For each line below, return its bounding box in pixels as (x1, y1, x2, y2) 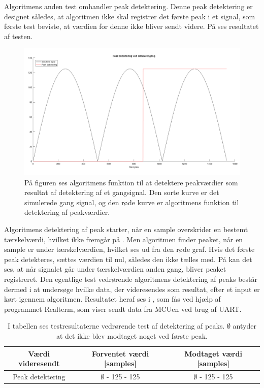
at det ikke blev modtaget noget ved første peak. (56, 330, 208, 341)
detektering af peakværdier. (24, 207, 110, 217)
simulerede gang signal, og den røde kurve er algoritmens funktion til (24, 197, 239, 207)
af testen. (4, 30, 33, 41)
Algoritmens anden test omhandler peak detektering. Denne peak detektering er (4, 1, 253, 11)
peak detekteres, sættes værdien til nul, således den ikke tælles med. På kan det (4, 253, 252, 264)
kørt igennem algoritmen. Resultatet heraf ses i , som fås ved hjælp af (4, 294, 221, 304)
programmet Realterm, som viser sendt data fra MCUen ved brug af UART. (4, 303, 242, 314)
